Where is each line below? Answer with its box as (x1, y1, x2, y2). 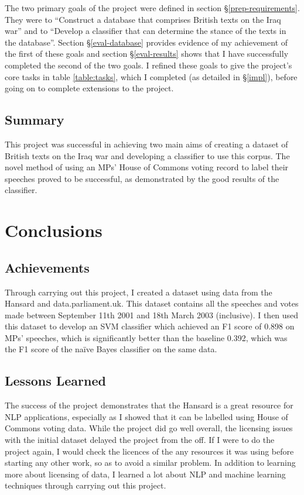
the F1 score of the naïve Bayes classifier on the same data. (5, 343, 217, 355)
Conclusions (5, 218, 103, 242)
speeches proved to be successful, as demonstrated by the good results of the (5, 172, 279, 184)
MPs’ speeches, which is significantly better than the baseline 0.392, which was (5, 331, 288, 343)
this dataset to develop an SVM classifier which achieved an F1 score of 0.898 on (5, 320, 295, 332)
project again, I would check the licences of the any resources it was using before (5, 445, 294, 457)
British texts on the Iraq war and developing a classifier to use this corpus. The (5, 149, 290, 161)
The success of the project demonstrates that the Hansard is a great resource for (5, 399, 293, 411)
